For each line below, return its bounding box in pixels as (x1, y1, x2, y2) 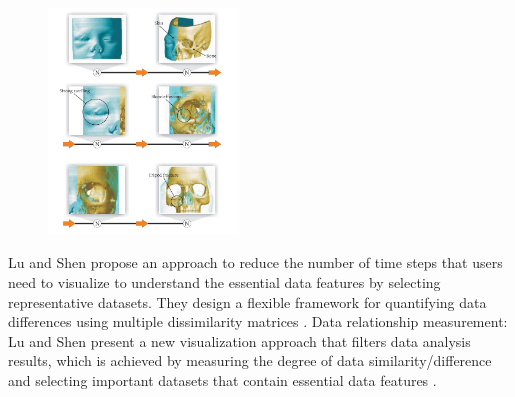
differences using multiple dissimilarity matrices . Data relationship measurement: (8, 311, 508, 332)
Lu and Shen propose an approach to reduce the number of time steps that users (8, 252, 503, 273)
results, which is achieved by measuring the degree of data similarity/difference (8, 350, 492, 371)
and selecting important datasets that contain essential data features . (8, 369, 437, 390)
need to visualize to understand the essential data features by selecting (8, 271, 441, 292)
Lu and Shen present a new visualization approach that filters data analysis (8, 330, 471, 351)
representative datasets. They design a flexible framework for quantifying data (8, 291, 487, 312)
